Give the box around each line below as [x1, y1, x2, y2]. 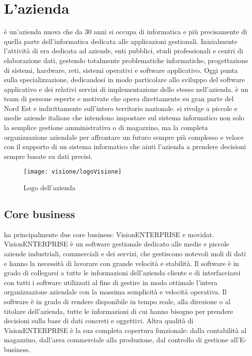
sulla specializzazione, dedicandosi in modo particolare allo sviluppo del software [4, 74, 245, 85]
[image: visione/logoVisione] [23, 168, 122, 176]
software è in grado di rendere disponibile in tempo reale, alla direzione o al [4, 296, 230, 307]
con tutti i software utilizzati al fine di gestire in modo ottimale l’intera [4, 277, 218, 287]
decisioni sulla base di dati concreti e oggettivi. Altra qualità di [4, 315, 194, 326]
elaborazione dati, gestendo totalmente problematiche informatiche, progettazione [4, 55, 249, 65]
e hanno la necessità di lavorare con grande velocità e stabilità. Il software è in [4, 258, 239, 268]
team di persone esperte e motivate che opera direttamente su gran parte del [4, 93, 234, 104]
